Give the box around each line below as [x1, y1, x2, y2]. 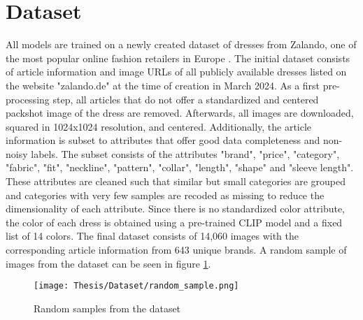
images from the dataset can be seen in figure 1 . [6, 256, 211, 270]
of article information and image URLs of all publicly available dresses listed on [6, 64, 347, 79]
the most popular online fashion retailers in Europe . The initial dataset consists [6, 50, 350, 65]
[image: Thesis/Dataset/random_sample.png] [34, 281, 239, 291]
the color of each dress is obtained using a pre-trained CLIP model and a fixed [6, 214, 343, 229]
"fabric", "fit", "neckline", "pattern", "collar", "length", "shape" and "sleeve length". [6, 160, 354, 175]
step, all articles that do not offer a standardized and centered [52, 92, 319, 106]
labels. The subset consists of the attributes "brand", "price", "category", [31, 146, 340, 161]
